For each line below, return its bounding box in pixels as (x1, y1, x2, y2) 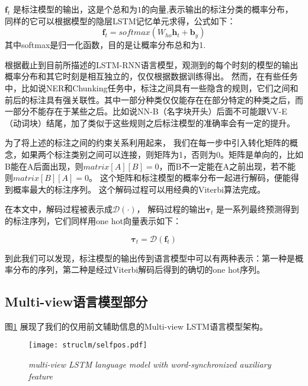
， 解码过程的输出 (136, 203, 206, 215)
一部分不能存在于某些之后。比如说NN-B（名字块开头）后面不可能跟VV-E (5, 105, 287, 117)
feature (28, 369, 53, 382)
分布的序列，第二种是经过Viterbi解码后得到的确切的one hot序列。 (12, 263, 265, 276)
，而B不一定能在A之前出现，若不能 (159, 159, 296, 172)
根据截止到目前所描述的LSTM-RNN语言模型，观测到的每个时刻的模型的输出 (5, 58, 299, 71)
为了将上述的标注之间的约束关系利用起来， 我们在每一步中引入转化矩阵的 (5, 136, 290, 149)
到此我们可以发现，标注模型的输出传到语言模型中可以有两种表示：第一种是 (5, 251, 295, 264)
